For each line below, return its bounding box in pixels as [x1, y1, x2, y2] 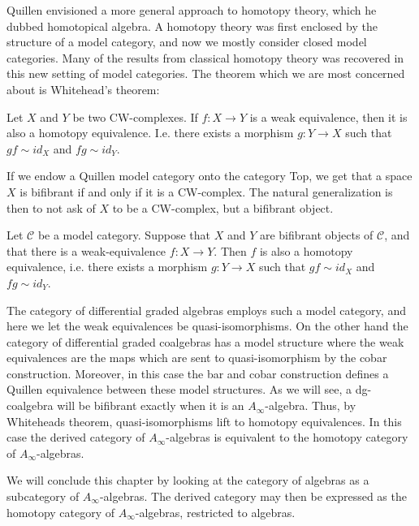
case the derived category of [6, 429, 145, 446]
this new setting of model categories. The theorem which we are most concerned [6, 65, 405, 82]
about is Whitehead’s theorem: [6, 80, 160, 97]
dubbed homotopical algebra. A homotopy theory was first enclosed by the [6, 17, 378, 34]
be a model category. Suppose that [37, 226, 210, 244]
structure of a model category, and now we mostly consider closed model [6, 33, 367, 50]
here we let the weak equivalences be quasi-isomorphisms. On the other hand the [6, 317, 408, 334]
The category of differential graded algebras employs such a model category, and [6, 301, 406, 318]
